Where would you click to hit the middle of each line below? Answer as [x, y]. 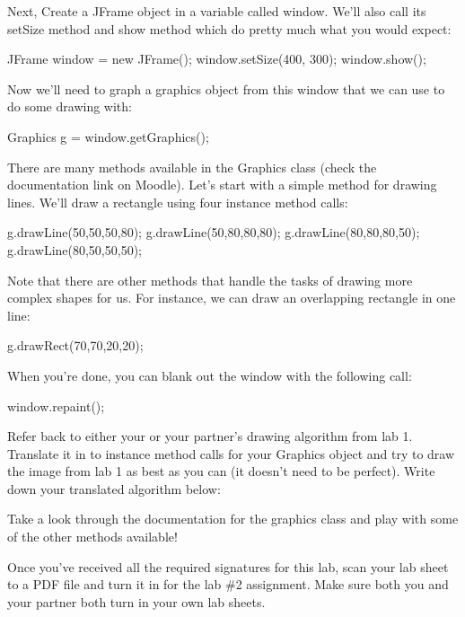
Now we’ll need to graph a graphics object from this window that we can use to [226, 88]
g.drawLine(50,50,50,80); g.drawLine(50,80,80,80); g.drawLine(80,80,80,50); [214, 232]
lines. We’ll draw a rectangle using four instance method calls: [178, 202]
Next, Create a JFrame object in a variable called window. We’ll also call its [217, 11]
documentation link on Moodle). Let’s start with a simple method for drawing [222, 185]
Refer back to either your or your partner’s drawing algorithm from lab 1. [210, 436]
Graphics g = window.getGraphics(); [108, 136]
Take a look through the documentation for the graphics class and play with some [233, 519]
